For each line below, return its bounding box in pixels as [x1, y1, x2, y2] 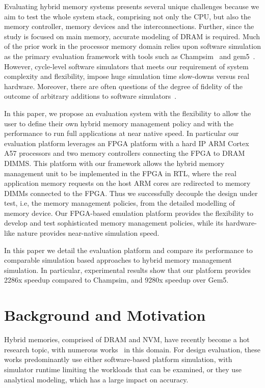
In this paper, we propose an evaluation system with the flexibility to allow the [4, 107, 251, 118]
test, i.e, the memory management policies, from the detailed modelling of [4, 198, 235, 208]
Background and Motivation [4, 304, 206, 325]
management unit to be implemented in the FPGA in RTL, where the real [4, 168, 236, 178]
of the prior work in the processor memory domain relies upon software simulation [4, 41, 261, 51]
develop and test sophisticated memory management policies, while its [4, 217, 224, 228]
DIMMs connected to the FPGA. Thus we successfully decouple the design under [4, 187, 258, 198]
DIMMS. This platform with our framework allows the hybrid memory [4, 157, 225, 168]
